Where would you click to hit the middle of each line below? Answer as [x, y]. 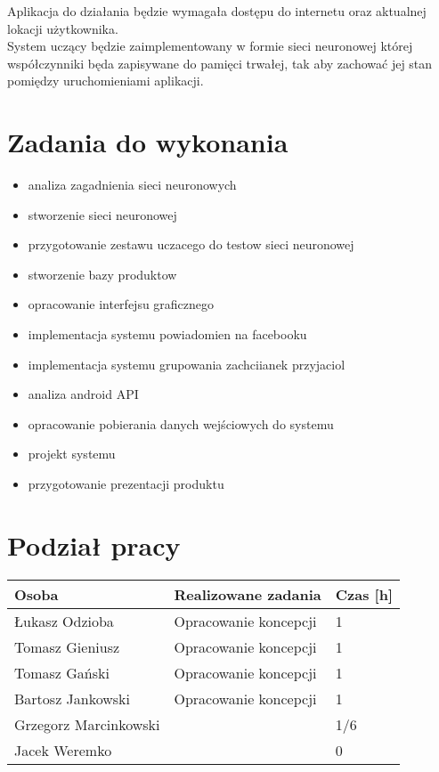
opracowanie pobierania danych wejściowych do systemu [181, 423]
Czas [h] [364, 594]
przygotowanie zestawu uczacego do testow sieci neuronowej [191, 244]
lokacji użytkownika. [63, 28]
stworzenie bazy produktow [102, 274]
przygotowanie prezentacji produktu [126, 484]
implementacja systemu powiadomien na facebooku [167, 334]
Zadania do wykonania [148, 142]
